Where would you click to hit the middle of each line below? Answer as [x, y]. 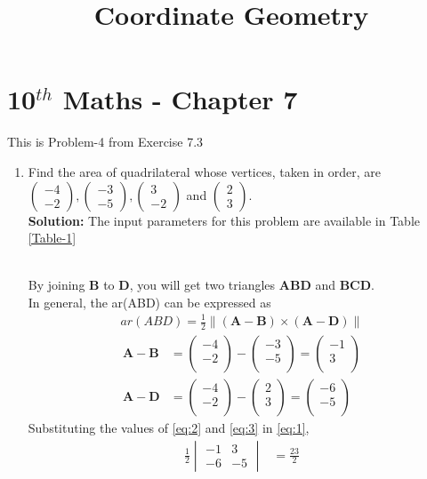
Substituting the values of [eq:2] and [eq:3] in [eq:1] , [169, 427]
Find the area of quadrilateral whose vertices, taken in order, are [204, 171]
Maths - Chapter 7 [180, 99]
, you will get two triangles [202, 285]
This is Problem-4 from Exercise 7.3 [105, 142]
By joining [56, 285]
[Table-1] [52, 238]
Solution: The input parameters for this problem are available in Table [224, 220]
